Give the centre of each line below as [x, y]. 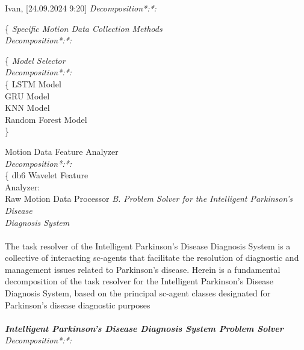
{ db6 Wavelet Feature [47, 175]
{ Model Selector [35, 60]
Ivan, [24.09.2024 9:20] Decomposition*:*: [81, 8]
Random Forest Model [46, 119]
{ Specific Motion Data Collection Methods [84, 28]
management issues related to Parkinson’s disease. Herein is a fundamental [143, 269]
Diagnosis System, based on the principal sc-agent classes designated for [138, 293]
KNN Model [27, 108]
